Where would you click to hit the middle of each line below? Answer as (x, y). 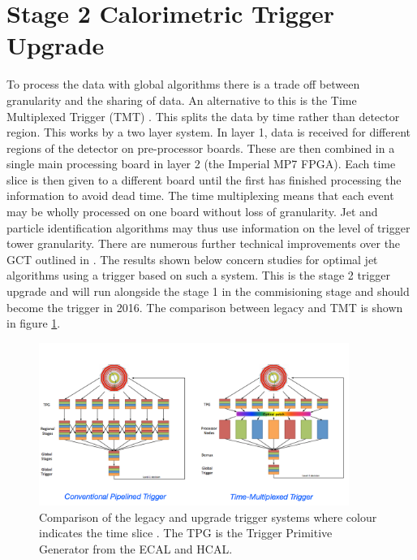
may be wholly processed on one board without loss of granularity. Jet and (192, 212)
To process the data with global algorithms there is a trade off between (183, 84)
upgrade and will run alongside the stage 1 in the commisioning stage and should (208, 291)
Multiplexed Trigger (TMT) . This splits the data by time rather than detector (203, 116)
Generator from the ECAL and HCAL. (136, 549)
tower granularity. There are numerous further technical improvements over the (204, 243)
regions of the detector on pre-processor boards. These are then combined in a (201, 148)
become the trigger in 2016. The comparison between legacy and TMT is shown (205, 307)
